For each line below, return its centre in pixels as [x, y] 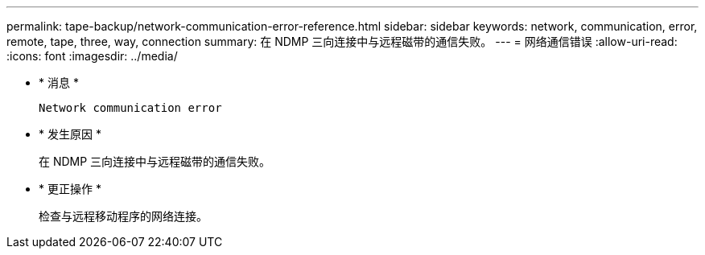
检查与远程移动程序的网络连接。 [123, 216]
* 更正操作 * [70, 189]
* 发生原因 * [70, 134]
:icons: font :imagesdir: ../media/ [92, 56]
